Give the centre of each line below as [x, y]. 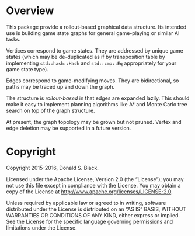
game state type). [27, 69]
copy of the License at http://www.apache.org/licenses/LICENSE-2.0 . [90, 192]
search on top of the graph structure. [51, 110]
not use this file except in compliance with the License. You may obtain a [93, 185]
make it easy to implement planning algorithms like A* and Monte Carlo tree [97, 104]
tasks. [13, 39]
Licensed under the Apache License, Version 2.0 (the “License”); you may [95, 179]
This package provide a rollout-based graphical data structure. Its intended [96, 27]
